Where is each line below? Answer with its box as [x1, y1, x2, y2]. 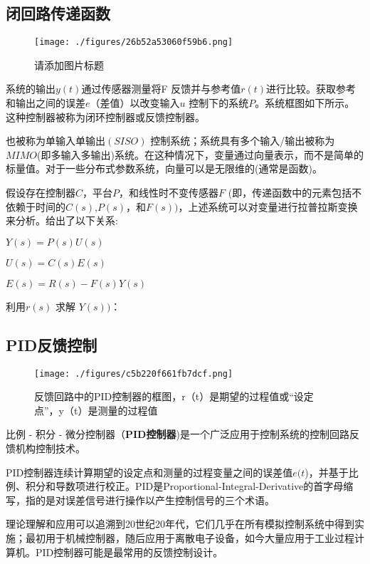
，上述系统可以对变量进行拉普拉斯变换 [178, 199, 358, 214]
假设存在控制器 [6, 185, 75, 200]
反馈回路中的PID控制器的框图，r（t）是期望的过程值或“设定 [34, 389, 314, 404]
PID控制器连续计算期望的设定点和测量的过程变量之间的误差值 [6, 464, 293, 479]
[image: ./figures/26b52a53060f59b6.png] [34, 37, 233, 48]
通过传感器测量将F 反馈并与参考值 [81, 81, 241, 96]
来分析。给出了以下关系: [6, 213, 118, 228]
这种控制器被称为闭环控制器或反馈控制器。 [6, 109, 205, 124]
